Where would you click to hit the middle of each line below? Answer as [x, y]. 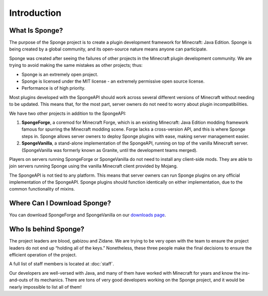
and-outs [19, 280]
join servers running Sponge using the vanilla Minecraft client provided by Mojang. [94, 166]
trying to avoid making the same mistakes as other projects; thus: [76, 65]
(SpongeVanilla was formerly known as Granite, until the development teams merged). [110, 150]
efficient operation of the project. [43, 255]
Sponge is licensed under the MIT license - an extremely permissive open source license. [113, 81]
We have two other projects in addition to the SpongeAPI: [68, 113]
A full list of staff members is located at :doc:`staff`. [62, 264]
